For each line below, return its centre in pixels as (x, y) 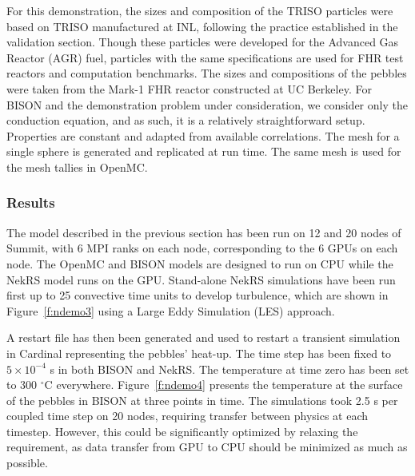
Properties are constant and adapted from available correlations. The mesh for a (203, 135)
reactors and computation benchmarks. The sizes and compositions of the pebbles (207, 73)
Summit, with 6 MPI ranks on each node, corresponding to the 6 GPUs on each (202, 248)
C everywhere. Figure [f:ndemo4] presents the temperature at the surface (223, 385)
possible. (27, 463)
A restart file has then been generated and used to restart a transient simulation (204, 337)
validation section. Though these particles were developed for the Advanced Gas (203, 42)
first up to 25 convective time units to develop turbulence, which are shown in (198, 295)
